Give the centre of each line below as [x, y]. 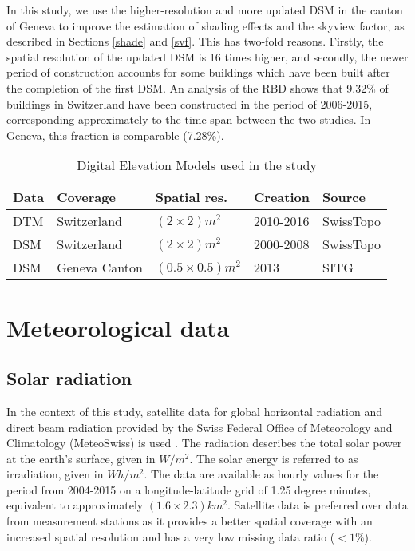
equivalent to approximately [75, 505]
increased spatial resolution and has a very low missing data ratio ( [171, 536]
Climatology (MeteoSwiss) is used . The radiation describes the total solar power [204, 443]
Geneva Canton [100, 268]
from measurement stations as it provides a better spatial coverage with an [190, 521]
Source [344, 197]
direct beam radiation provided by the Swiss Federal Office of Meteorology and [200, 427]
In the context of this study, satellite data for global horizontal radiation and [194, 411]
